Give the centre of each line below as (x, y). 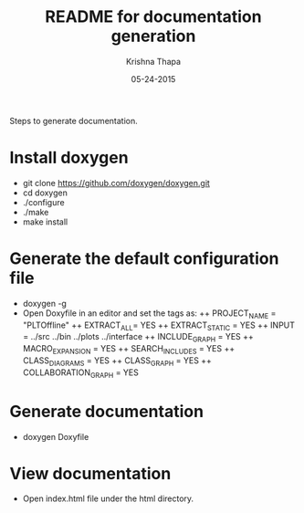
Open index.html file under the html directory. (108, 498)
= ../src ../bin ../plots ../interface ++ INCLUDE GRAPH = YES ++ (138, 338)
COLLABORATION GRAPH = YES (81, 373)
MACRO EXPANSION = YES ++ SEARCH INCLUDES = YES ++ (129, 350)
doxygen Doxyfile (56, 436)
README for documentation (153, 17)
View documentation (90, 473)
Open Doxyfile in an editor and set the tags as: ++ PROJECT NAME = (149, 314)
